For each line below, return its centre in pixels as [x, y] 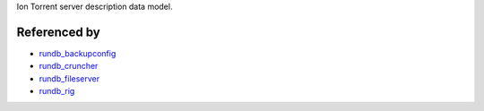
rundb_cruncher [69, 66]
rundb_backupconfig [78, 53]
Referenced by [58, 32]
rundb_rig [57, 91]
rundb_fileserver [69, 78]
